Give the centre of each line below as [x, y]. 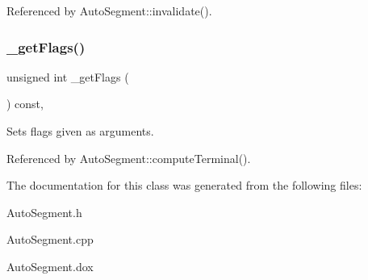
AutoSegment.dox [50, 266]
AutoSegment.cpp [50, 239]
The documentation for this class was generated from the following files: [184, 185]
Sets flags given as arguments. [80, 131]
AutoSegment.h [44, 212]
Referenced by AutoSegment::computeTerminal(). [129, 158]
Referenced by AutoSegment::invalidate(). [109, 10]
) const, [25, 104]
